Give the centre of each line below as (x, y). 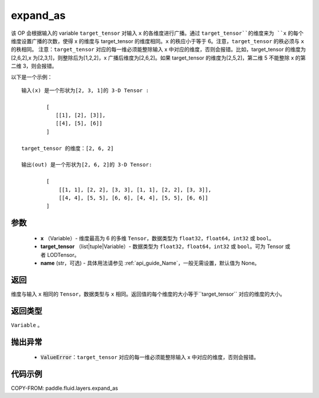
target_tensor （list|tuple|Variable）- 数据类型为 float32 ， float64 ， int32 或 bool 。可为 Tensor (162, 247)
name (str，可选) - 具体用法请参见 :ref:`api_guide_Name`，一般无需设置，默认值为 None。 (150, 263)
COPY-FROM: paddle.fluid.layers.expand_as (64, 388)
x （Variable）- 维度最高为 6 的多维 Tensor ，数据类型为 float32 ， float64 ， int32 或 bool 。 (157, 238)
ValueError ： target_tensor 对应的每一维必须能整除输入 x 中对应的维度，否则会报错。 (150, 357)
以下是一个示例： (32, 77)
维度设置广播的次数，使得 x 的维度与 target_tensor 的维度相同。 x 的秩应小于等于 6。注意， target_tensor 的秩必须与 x (157, 41)
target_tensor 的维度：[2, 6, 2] (68, 148)
